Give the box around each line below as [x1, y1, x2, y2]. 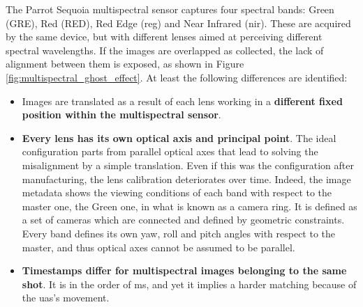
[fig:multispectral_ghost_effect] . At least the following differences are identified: [6, 70, 348, 84]
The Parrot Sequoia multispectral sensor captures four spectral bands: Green [6, 2, 334, 16]
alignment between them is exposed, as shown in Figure [6, 56, 244, 71]
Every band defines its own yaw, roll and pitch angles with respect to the [22, 226, 336, 240]
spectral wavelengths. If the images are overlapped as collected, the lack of [6, 42, 324, 57]
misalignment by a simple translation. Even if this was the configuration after [22, 157, 354, 172]
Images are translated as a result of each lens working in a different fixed [22, 93, 343, 108]
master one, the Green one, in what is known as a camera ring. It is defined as [22, 198, 357, 213]
